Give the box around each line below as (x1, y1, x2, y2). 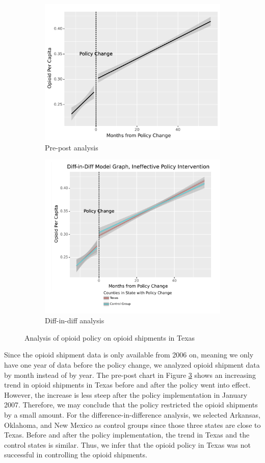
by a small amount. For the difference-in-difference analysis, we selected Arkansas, (4, 409, 260, 420)
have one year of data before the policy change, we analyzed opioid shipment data (4, 359, 260, 370)
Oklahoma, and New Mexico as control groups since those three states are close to (4, 419, 261, 430)
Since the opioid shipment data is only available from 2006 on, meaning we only (4, 349, 254, 360)
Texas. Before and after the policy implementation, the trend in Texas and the (4, 429, 250, 440)
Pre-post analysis (45, 142, 98, 152)
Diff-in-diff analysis (45, 315, 104, 326)
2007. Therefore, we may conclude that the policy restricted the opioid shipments (4, 399, 258, 410)
